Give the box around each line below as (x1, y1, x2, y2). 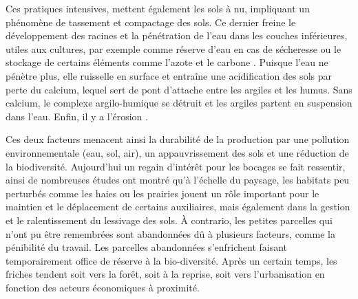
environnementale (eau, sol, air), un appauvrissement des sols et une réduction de (6, 145, 349, 159)
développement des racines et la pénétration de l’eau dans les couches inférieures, (6, 28, 348, 43)
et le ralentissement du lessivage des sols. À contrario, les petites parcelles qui (6, 212, 333, 227)
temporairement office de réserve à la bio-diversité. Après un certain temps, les (6, 253, 337, 267)
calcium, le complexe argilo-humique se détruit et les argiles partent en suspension (6, 96, 352, 110)
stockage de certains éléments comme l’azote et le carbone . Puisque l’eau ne (6, 55, 328, 69)
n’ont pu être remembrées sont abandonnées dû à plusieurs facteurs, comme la (6, 226, 335, 241)
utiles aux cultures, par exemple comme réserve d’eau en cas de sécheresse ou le (6, 41, 341, 56)
